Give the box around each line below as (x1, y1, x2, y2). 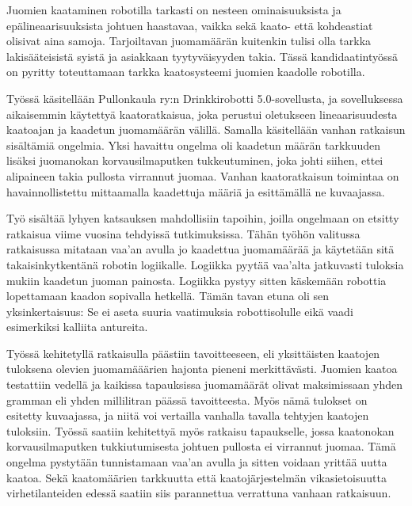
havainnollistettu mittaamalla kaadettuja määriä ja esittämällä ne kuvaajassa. (6, 183, 385, 200)
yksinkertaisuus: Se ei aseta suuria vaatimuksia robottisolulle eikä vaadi (6, 302, 353, 319)
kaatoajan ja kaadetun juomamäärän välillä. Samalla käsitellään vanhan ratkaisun (6, 121, 406, 138)
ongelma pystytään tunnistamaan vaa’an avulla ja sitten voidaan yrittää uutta (6, 454, 387, 470)
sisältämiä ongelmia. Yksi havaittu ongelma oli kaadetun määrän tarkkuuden (6, 136, 381, 153)
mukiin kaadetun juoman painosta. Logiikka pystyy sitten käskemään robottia (6, 272, 387, 288)
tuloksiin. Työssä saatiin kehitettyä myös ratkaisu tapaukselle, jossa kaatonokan (6, 422, 395, 439)
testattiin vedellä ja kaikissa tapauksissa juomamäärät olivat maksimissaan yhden (6, 376, 403, 393)
